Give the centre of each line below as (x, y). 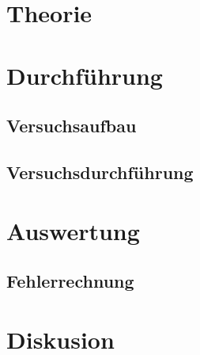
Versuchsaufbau (72, 126)
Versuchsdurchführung (100, 172)
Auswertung (73, 230)
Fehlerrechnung (70, 281)
